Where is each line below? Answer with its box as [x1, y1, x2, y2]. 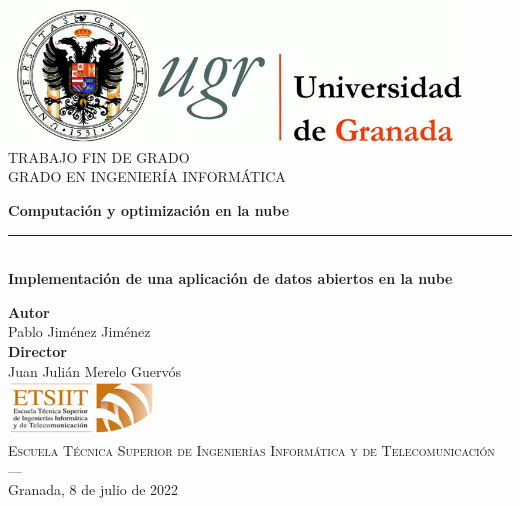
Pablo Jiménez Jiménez [8, 321, 151, 342]
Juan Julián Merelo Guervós [8, 360, 181, 381]
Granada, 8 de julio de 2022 [8, 479, 179, 500]
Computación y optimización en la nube [8, 199, 290, 220]
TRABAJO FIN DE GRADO [8, 146, 190, 167]
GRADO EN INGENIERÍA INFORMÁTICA [8, 166, 286, 187]
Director [8, 340, 67, 361]
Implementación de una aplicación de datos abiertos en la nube [8, 268, 453, 289]
